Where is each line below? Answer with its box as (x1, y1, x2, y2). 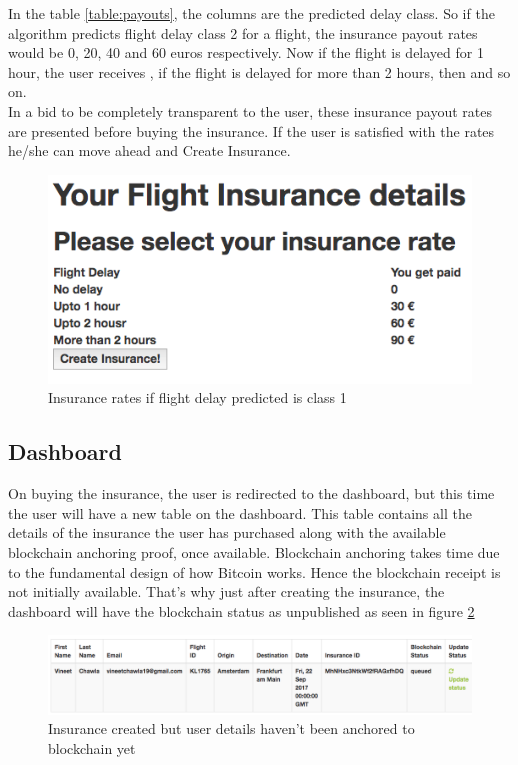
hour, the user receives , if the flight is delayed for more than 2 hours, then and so (8, 61, 511, 82)
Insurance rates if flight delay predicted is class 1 (48, 387, 347, 408)
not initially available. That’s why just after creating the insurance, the (8, 581, 445, 602)
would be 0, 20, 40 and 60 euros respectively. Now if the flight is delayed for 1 (8, 42, 484, 63)
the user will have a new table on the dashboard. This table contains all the (8, 502, 472, 523)
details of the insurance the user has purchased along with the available (8, 522, 446, 543)
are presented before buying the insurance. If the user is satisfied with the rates (8, 120, 495, 141)
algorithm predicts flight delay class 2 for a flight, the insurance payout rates (8, 22, 478, 43)
